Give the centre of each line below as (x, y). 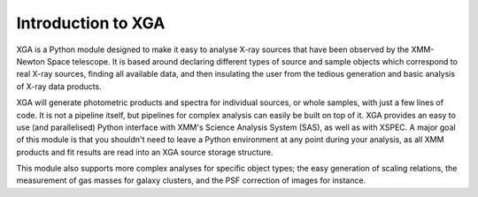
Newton (31, 61)
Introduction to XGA (91, 23)
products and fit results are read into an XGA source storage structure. (145, 152)
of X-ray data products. (59, 86)
